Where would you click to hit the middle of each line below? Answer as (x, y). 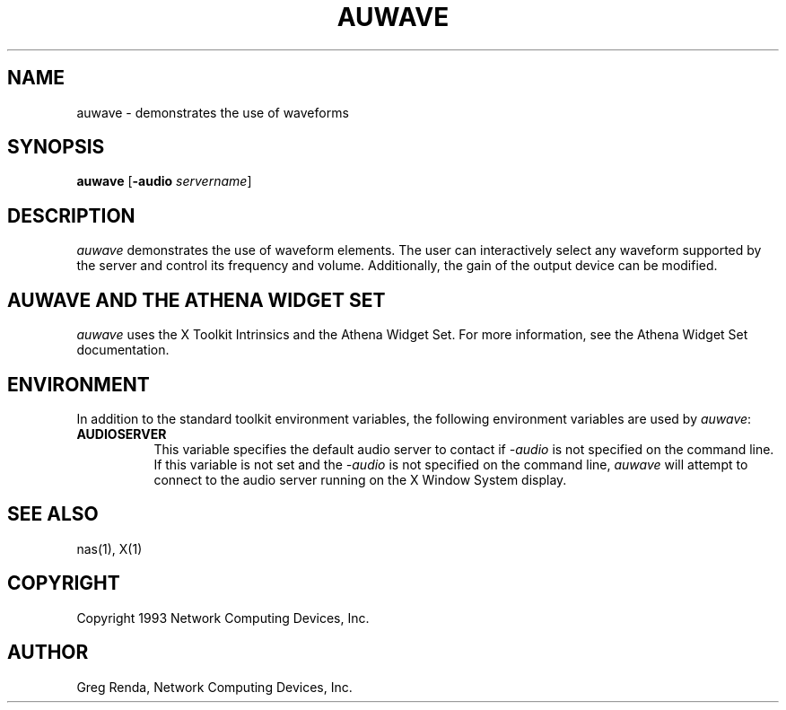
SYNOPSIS (56, 147)
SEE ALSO (53, 514)
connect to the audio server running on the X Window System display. (360, 479)
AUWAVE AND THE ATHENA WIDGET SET (196, 300)
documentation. (123, 350)
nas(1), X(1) (109, 548)
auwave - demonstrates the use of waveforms (213, 112)
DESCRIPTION (71, 215)
